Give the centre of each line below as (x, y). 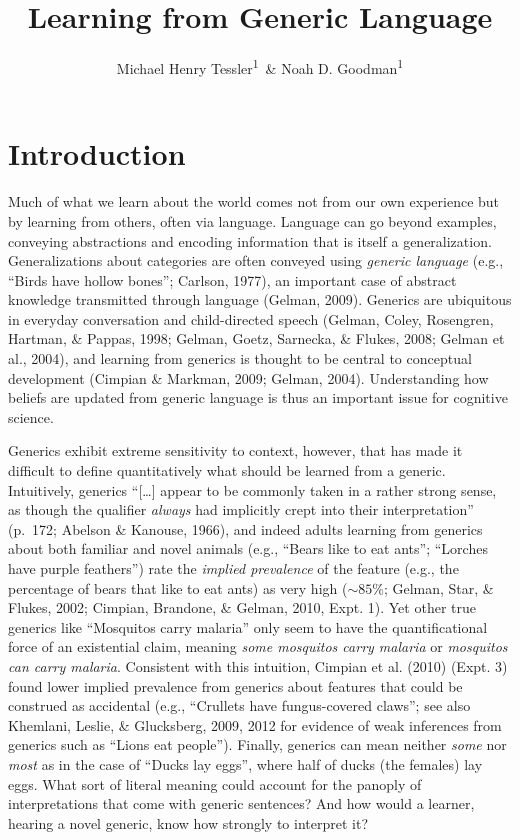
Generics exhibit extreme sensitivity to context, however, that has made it (235, 450)
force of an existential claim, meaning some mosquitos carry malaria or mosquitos (258, 646)
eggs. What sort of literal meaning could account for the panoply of (215, 783)
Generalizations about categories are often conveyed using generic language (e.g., (256, 260)
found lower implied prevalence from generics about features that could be (235, 685)
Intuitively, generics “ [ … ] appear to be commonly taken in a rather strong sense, (252, 489)
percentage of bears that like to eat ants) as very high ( (178, 587)
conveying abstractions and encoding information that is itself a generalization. (250, 240)
